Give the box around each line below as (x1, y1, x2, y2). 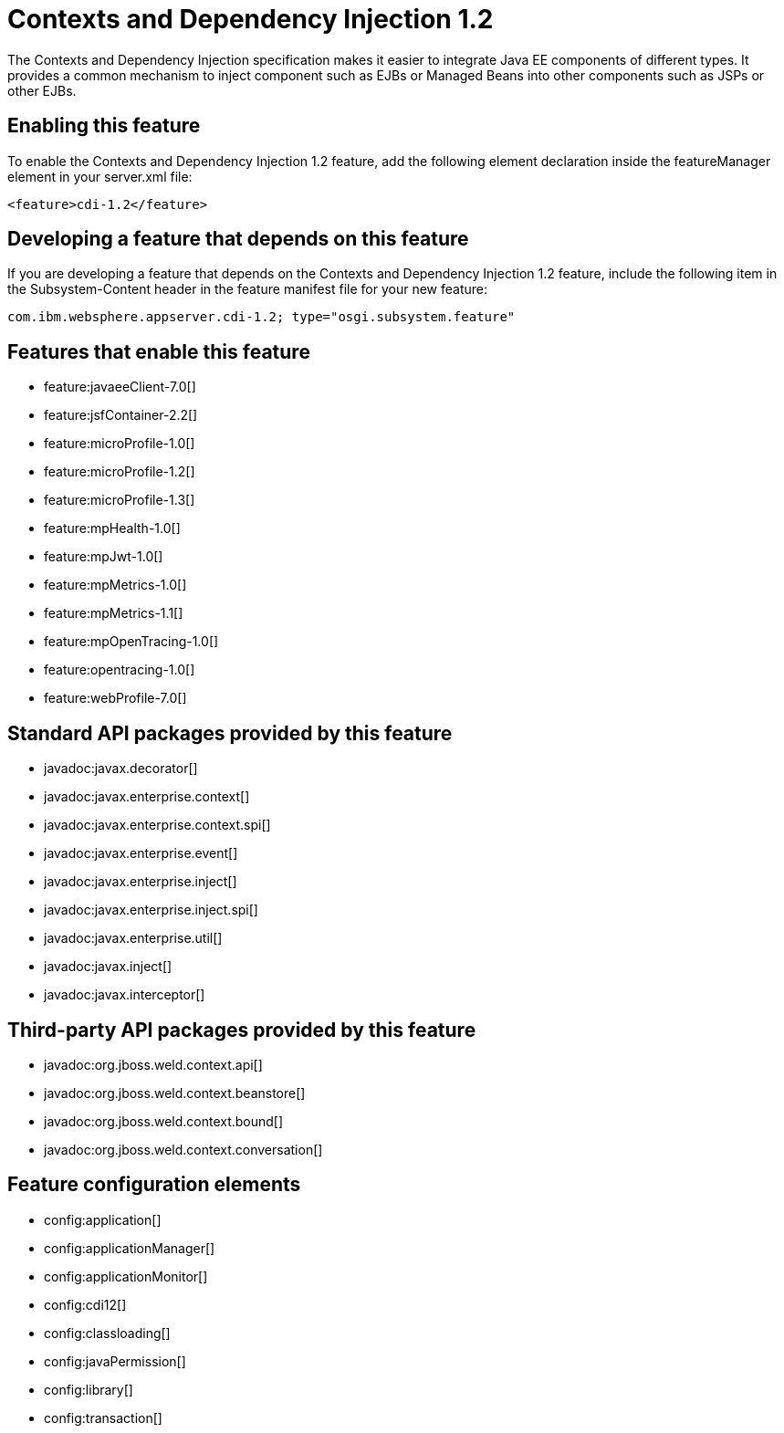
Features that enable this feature (7, 340, 310, 363)
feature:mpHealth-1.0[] (44, 520, 181, 537)
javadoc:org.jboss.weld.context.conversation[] (44, 1141, 323, 1157)
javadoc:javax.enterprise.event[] (44, 845, 238, 862)
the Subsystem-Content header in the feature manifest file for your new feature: (7, 281, 488, 298)
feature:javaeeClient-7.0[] (44, 379, 196, 395)
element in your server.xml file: (7, 168, 193, 184)
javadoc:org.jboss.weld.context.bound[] (44, 1113, 284, 1129)
